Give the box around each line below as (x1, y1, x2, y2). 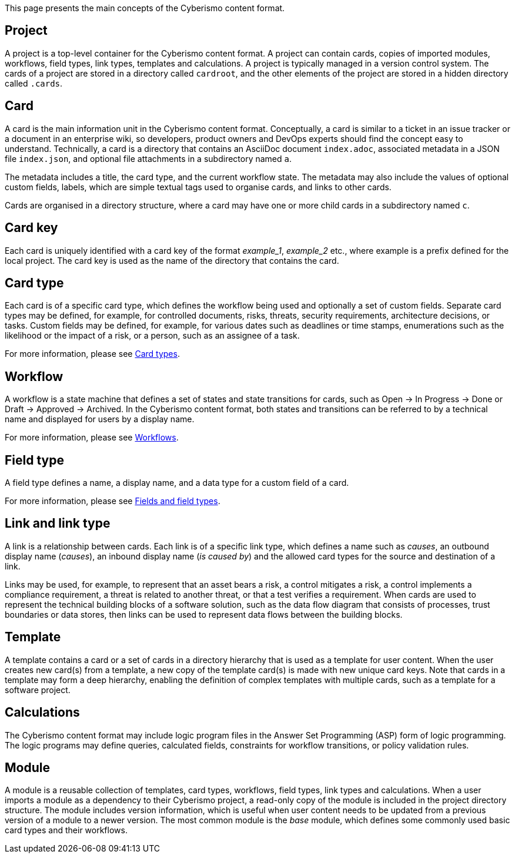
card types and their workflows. (5, 825, 128, 836)
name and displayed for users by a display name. (5, 414, 195, 425)
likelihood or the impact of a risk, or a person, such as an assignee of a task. (5, 330, 300, 341)
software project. (5, 684, 71, 695)
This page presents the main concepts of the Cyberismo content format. (5, 3, 285, 13)
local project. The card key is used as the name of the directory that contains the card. (5, 255, 339, 266)
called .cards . (5, 78, 63, 88)
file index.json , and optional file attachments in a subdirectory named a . (5, 153, 292, 164)
